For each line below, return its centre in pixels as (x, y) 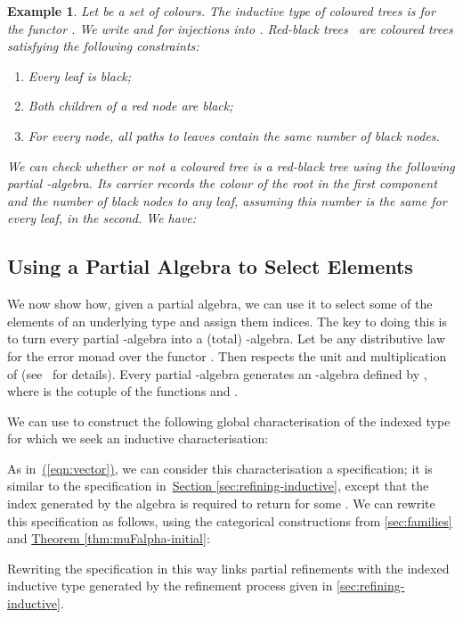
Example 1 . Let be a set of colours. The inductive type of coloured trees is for (221, 11)
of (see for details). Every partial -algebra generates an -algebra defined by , (217, 373)
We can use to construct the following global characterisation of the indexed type (229, 421)
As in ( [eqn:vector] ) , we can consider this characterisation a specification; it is (220, 468)
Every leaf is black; (80, 75)
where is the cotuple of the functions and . (123, 391)
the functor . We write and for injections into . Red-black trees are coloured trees (230, 28)
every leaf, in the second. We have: (102, 218)
